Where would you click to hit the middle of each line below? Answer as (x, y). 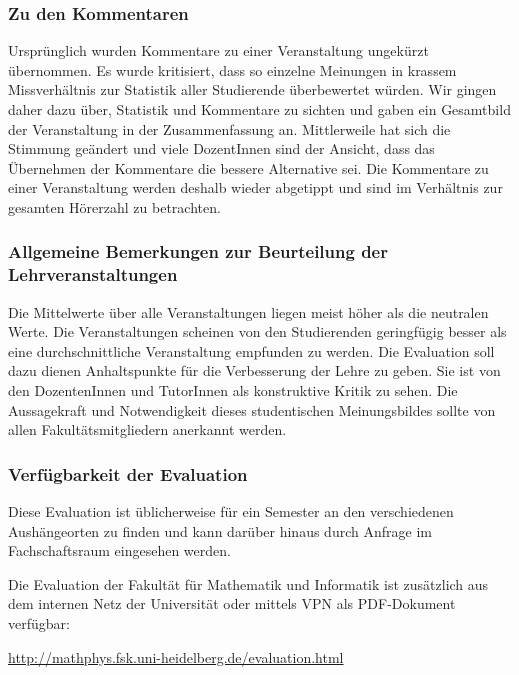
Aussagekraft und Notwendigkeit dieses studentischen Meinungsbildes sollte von (252, 409)
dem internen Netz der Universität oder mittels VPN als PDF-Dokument (232, 603)
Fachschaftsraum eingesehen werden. (119, 550)
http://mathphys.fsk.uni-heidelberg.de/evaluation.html (176, 656)
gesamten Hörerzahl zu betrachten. (114, 206)
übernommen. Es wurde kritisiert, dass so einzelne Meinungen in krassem (232, 69)
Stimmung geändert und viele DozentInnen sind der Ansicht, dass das (221, 148)
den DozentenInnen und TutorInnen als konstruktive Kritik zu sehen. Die (233, 390)
